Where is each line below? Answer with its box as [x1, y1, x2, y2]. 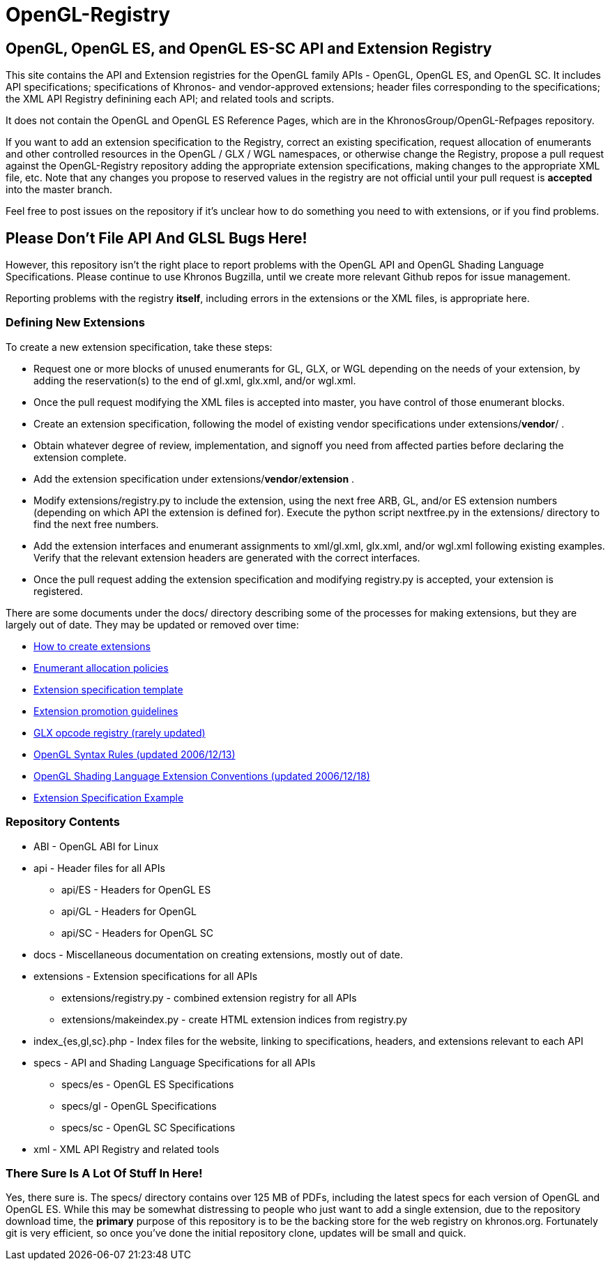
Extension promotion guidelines [33, 704, 178, 717]
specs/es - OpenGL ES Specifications [61, 1078, 234, 1090]
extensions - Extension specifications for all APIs [33, 970, 258, 982]
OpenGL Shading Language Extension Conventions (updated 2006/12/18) [33, 769, 370, 782]
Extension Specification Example [33, 791, 184, 804]
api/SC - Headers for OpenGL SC [61, 926, 213, 939]
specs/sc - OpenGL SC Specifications [61, 1121, 236, 1133]
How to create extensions [33, 640, 151, 652]
